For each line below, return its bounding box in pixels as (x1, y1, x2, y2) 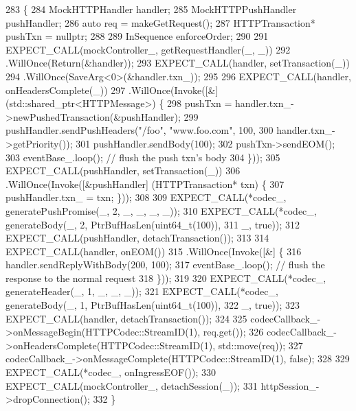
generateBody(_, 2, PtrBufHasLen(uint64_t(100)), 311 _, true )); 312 (5, 217, 300, 231)
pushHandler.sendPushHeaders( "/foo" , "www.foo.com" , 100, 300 (5, 123, 274, 137)
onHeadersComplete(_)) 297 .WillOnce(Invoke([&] (5, 82, 219, 97)
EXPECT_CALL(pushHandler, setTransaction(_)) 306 (5, 163, 241, 178)
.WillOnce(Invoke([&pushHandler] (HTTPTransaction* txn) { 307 (5, 176, 285, 191)
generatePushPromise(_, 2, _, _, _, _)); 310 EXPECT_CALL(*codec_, (5, 203, 317, 218)
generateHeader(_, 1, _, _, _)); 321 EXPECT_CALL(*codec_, (5, 284, 278, 298)
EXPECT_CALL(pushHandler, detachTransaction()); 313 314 (5, 231, 269, 245)
